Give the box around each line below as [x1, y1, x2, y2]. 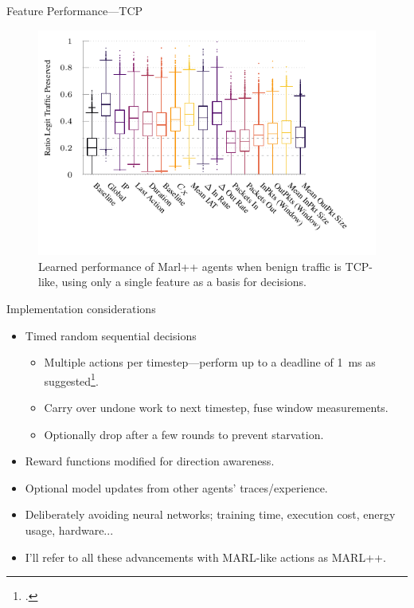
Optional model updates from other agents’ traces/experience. [25, 479, 328, 496]
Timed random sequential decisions [25, 327, 197, 343]
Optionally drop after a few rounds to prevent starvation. [44, 426, 324, 442]
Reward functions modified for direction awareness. [25, 453, 275, 469]
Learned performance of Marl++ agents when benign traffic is [38, 257, 342, 274]
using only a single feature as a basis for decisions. [61, 273, 307, 290]
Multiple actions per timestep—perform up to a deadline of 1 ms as [44, 354, 376, 371]
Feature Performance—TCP [6, 2, 143, 18]
